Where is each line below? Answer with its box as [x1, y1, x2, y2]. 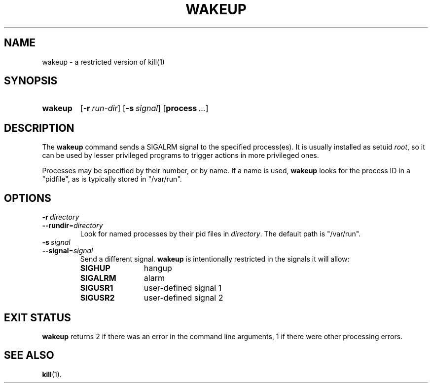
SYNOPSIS [4, 75, 58, 87]
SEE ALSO [4, 349, 54, 362]
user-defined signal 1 [144, 283, 222, 293]
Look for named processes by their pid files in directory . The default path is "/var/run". [80, 230, 361, 238]
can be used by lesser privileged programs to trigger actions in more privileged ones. [42, 151, 319, 160]
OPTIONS [4, 192, 51, 204]
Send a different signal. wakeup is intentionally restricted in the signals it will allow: [80, 255, 350, 264]
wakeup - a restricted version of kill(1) [42, 57, 165, 66]
